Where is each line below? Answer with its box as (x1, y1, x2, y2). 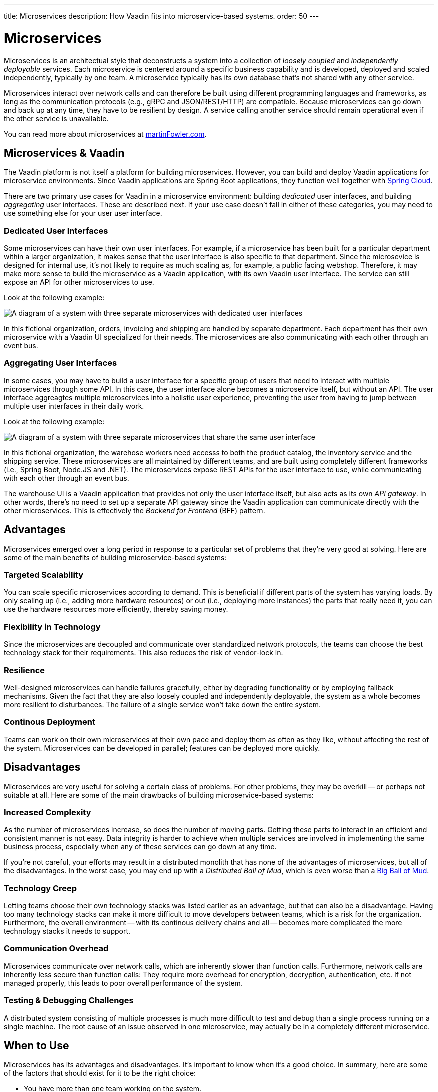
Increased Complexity (4, 807, 91, 817)
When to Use (4, 1039, 69, 1052)
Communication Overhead (4, 943, 109, 954)
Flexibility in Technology (4, 621, 101, 632)
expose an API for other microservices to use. (4, 278, 154, 287)
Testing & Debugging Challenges (4, 995, 134, 1006)
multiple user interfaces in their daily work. (4, 401, 144, 410)
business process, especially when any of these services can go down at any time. (4, 842, 277, 851)
